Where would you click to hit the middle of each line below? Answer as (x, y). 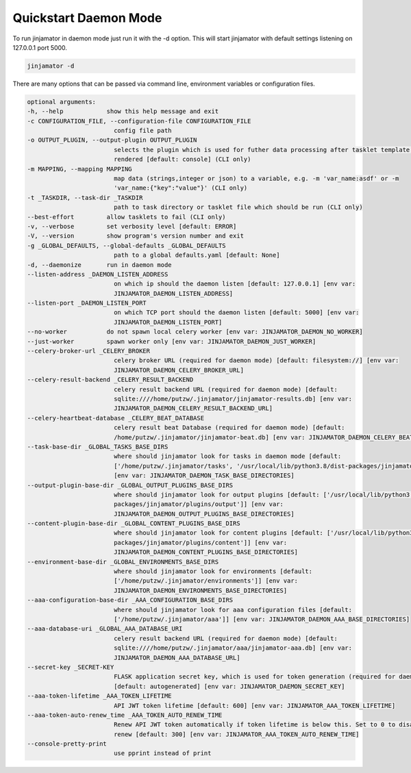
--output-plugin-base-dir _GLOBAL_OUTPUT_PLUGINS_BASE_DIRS (130, 485)
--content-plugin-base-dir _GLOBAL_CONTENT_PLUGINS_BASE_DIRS (134, 523)
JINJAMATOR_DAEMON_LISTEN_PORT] (168, 322)
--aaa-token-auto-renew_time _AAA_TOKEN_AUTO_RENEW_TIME (125, 715)
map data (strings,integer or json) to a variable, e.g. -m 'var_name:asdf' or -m (256, 179)
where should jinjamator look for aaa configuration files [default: (233, 610)
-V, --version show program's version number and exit (136, 236)
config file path (142, 131)
